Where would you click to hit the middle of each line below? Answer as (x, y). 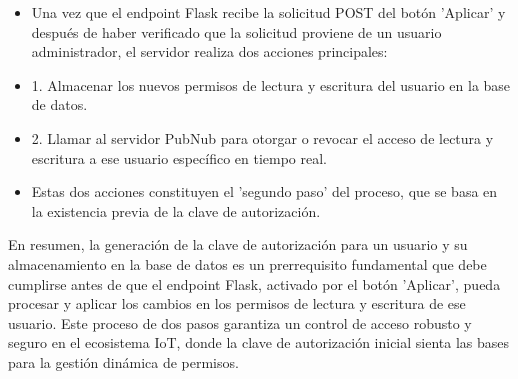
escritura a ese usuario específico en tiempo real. (179, 157)
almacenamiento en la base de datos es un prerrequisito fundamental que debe (247, 263)
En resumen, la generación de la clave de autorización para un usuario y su (238, 244)
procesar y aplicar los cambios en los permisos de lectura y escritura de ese (237, 303)
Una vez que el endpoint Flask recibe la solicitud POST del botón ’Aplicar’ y (268, 12)
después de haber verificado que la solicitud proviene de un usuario (236, 31)
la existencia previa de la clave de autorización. (176, 210)
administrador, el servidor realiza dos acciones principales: (209, 51)
